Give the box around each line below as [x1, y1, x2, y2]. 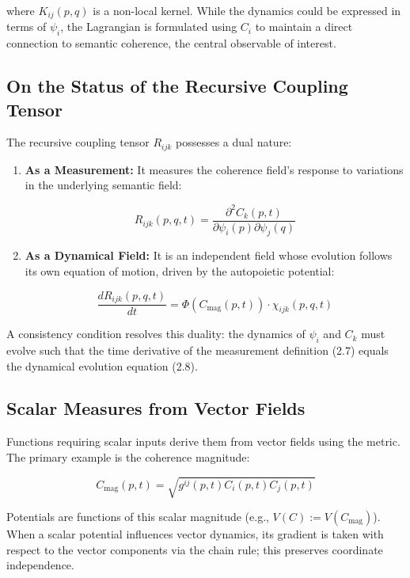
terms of [6, 18, 47, 35]
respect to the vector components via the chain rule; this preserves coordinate [6, 541, 383, 557]
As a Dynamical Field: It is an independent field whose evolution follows [25, 247, 393, 264]
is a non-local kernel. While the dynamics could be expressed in [93, 2, 401, 18]
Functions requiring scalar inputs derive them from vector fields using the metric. [6, 433, 401, 450]
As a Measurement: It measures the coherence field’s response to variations [25, 161, 404, 177]
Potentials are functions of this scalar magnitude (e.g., [6, 508, 269, 525]
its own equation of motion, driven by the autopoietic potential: [25, 263, 335, 279]
